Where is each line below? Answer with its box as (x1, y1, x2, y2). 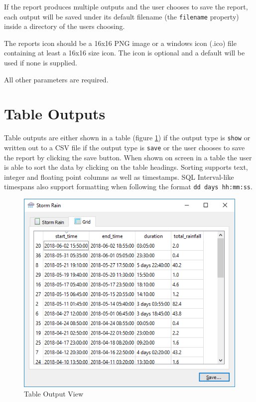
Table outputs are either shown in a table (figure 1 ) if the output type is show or (4, 132, 251, 143)
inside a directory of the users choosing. (4, 21, 125, 31)
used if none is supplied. (4, 57, 77, 68)
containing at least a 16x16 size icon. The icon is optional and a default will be (4, 47, 245, 58)
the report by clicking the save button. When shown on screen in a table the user (4, 152, 252, 162)
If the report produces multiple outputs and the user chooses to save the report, (4, 1, 248, 11)
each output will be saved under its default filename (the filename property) (4, 11, 239, 21)
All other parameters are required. (4, 74, 109, 84)
